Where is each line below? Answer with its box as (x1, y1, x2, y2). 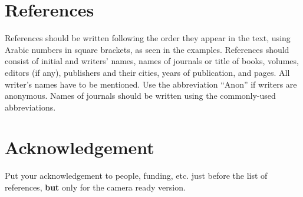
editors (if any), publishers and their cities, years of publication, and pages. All (5, 66, 290, 78)
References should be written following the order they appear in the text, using (5, 32, 291, 44)
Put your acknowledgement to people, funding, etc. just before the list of (5, 169, 268, 182)
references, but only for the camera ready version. (5, 181, 186, 193)
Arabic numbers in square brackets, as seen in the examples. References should (5, 43, 289, 55)
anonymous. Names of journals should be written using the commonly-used (5, 89, 276, 102)
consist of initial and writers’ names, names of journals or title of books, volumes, (5, 55, 299, 67)
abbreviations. (5, 101, 56, 113)
